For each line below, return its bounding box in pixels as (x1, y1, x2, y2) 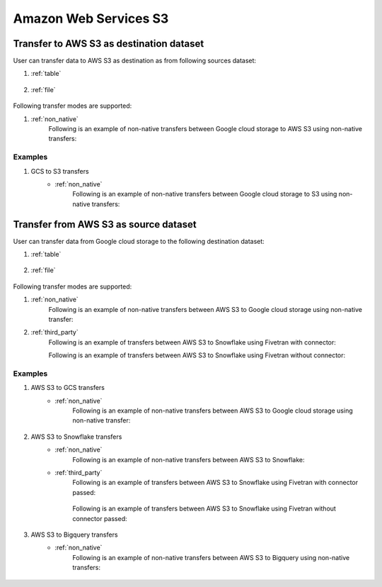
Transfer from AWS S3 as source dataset (13, 218, 197, 230)
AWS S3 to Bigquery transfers (30, 530, 118, 539)
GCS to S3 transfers (30, 167, 89, 175)
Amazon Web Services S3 (13, 11, 169, 26)
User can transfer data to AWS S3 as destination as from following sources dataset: (13, 57, 257, 65)
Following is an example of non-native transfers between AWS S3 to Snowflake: (72, 455, 305, 464)
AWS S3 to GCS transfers (30, 384, 105, 392)
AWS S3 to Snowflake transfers (30, 432, 122, 441)
